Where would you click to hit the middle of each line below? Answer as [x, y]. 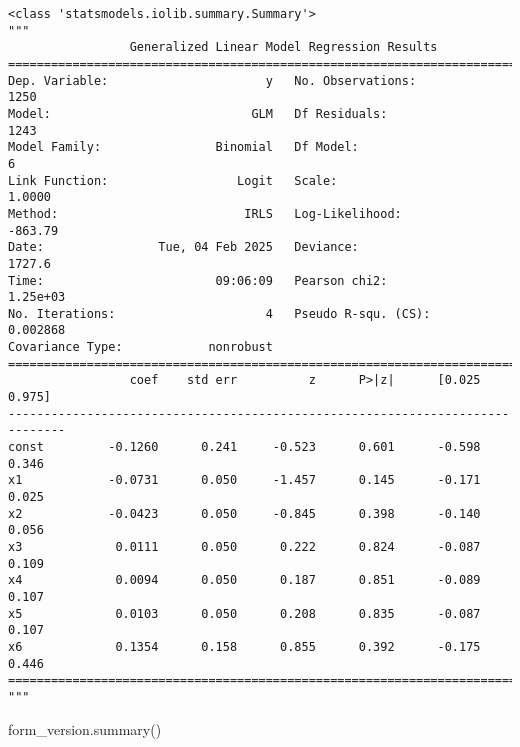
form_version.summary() [85, 728]
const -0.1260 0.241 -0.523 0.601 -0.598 [244, 447]
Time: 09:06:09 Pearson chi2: [198, 280]
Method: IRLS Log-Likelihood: [205, 213]
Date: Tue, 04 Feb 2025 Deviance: [183, 247]
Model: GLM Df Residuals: [198, 113]
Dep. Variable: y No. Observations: [212, 80]
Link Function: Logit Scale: [173, 180]
